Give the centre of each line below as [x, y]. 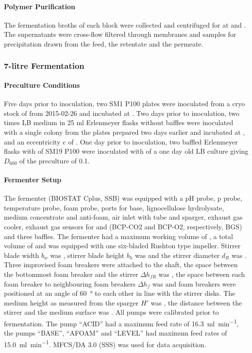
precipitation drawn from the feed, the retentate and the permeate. [104, 43]
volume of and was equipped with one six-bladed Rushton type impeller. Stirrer [122, 246]
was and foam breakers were [194, 283]
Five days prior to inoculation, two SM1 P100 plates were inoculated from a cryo [125, 104]
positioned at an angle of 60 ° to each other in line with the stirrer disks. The [120, 293]
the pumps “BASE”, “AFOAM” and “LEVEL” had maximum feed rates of [116, 333]
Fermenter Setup [33, 179]
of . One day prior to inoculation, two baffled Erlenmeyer [153, 141]
